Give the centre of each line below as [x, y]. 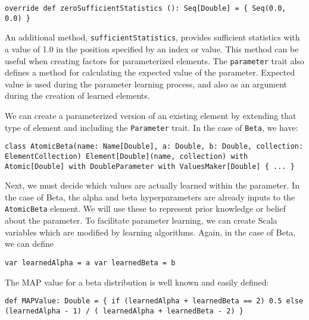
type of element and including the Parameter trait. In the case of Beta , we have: [152, 127]
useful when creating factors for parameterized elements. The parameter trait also [154, 60]
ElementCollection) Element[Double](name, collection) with [127, 156]
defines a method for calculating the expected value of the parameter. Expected [150, 72]
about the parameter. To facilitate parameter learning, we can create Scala [141, 220]
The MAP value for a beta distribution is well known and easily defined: [137, 282]
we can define [29, 244]
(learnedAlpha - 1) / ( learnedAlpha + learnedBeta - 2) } [124, 311]
